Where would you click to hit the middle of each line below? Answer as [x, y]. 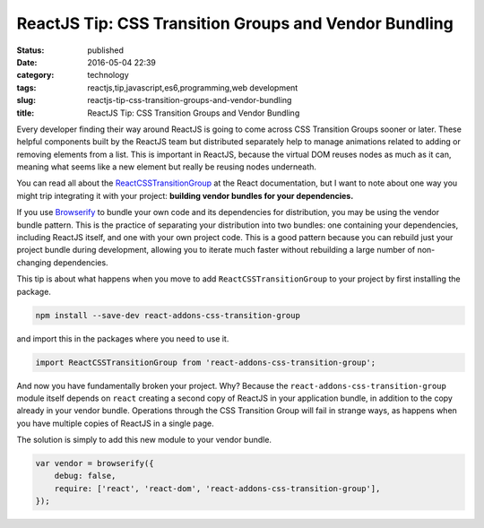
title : [26, 113]
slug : [26, 100]
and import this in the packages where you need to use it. [123, 338]
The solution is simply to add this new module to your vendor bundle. [144, 440]
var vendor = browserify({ [95, 463]
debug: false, [85, 476]
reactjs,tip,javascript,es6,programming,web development [193, 87]
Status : [30, 50]
